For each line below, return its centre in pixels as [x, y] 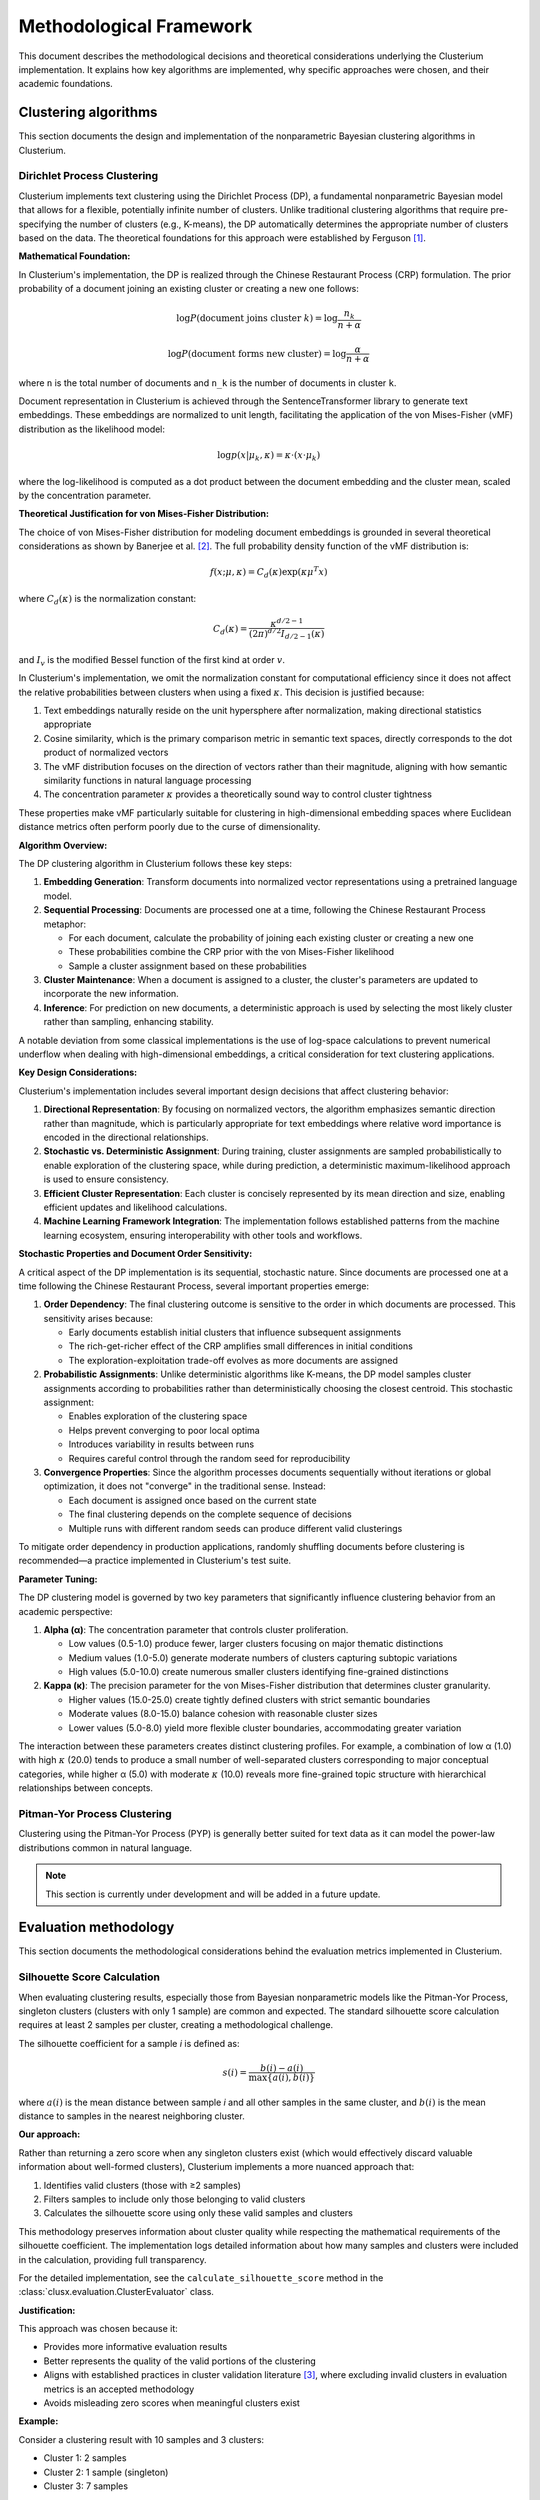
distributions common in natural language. [105, 1847]
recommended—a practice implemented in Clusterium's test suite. [155, 1561]
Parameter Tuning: [58, 1579]
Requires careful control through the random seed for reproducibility [209, 1458]
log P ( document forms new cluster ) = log [257, 353]
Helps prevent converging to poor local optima [164, 1430]
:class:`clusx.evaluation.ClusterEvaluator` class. [116, 2292]
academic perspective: [66, 1611]
